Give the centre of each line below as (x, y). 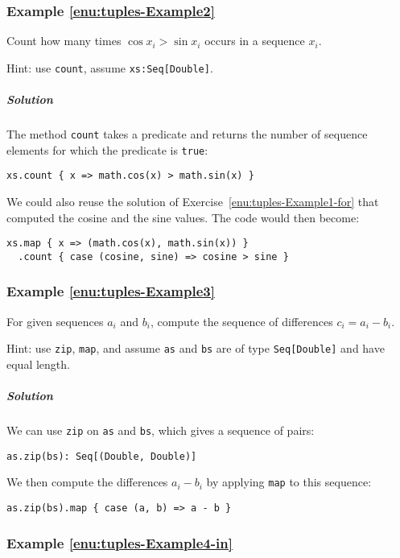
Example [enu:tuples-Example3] (111, 291)
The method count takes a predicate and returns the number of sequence (187, 134)
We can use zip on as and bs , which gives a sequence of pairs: (161, 430)
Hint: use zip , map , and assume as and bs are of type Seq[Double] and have (196, 348)
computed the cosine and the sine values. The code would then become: (183, 217)
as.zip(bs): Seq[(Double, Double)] (102, 456)
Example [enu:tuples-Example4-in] (120, 542)
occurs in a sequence (255, 41)
